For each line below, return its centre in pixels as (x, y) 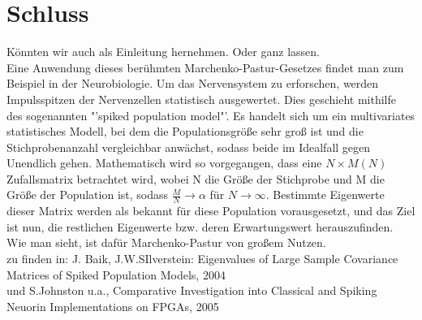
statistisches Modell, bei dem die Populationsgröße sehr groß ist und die (185, 131)
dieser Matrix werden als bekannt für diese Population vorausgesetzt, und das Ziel (211, 211)
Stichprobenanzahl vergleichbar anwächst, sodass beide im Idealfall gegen (189, 147)
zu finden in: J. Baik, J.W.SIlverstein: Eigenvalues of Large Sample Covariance (202, 259)
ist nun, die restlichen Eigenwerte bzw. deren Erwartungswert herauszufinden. (200, 226)
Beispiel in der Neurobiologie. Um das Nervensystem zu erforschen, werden (193, 83)
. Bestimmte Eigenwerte (325, 195)
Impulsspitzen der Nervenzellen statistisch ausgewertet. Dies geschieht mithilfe (201, 99)
